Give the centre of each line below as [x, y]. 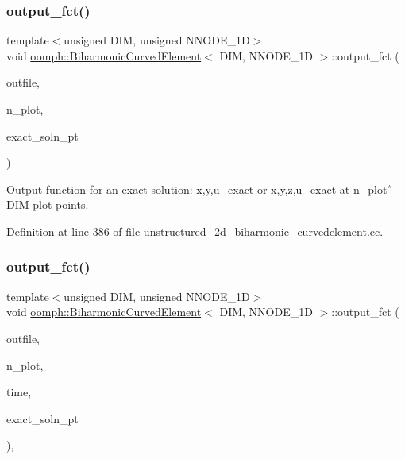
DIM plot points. [48, 204]
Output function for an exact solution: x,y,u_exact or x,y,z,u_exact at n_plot [197, 189]
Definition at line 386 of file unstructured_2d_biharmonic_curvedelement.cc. [195, 231]
